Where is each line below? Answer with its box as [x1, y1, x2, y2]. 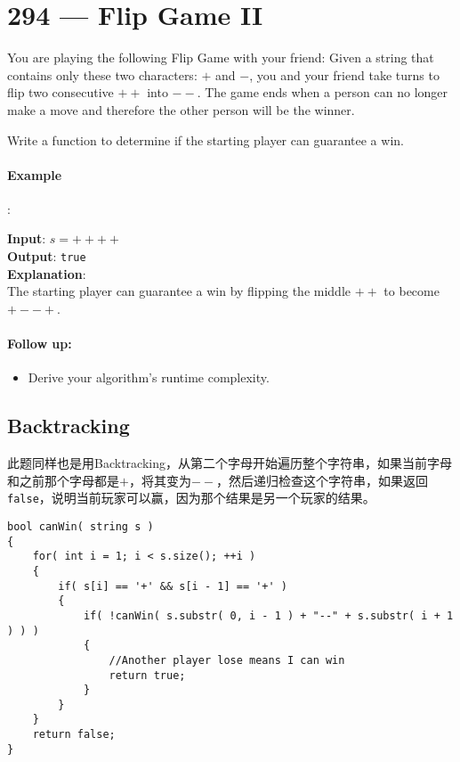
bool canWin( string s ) [7, 520, 154, 533]
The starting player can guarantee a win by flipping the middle [7, 282, 351, 300]
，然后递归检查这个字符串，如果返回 [215, 471, 428, 489]
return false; [32, 728, 116, 742]
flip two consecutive [7, 83, 114, 102]
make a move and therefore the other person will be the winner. [7, 100, 355, 119]
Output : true [7, 247, 86, 266]
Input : [7, 229, 46, 248]
